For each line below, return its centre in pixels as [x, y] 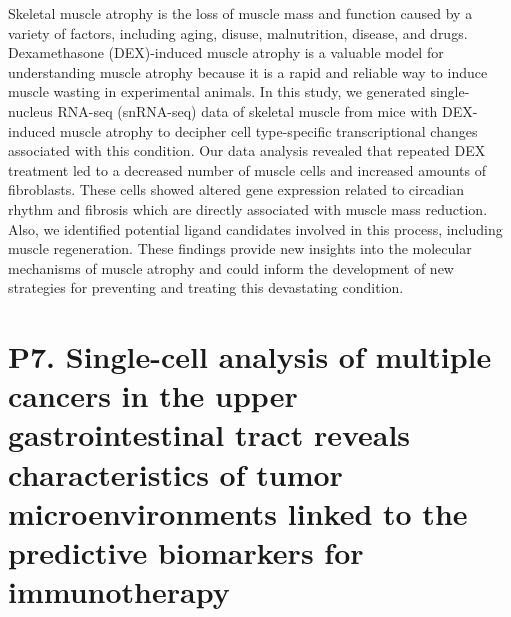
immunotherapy [119, 591]
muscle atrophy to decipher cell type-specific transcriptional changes [269, 130]
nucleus [30, 110]
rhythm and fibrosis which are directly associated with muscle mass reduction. [248, 208]
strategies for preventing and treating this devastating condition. [206, 287]
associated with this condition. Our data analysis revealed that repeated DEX [247, 150]
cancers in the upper [153, 395]
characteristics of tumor [175, 473]
